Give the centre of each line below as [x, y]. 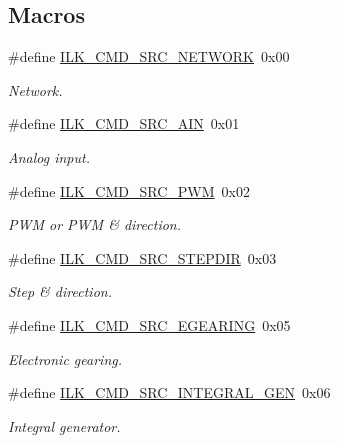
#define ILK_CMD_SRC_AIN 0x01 [124, 123]
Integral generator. [64, 425]
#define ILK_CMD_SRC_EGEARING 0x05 [149, 324]
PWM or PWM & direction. [94, 224]
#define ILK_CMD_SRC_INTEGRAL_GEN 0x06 [169, 392]
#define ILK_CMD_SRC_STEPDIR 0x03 [142, 257]
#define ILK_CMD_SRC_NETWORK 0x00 [149, 56]
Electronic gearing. [65, 358]
